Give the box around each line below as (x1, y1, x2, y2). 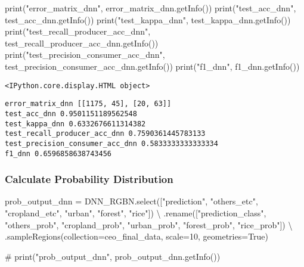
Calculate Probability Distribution (5, 172, 173, 187)
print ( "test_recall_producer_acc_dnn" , (5, 25, 151, 38)
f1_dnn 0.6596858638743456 (5, 149, 111, 158)
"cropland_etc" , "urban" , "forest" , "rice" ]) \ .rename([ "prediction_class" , (5, 206, 266, 219)
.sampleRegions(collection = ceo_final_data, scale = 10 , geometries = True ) (5, 230, 269, 243)
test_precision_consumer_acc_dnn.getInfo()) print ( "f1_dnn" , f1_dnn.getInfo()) (5, 60, 300, 72)
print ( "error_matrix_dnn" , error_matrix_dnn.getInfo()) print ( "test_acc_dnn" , (5, 2, 296, 14)
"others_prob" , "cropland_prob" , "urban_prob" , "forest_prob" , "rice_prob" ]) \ (5, 218, 293, 231)
